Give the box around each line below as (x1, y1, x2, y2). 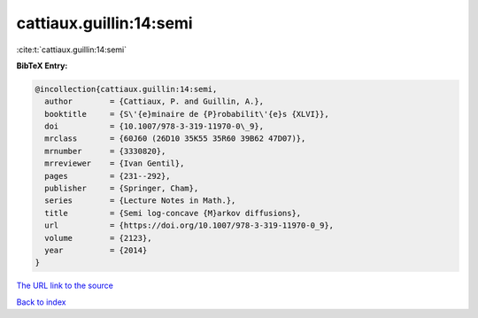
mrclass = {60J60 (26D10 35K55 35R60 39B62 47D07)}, (44, 134, 306, 143)
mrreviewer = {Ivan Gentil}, (44, 159, 185, 168)
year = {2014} (44, 245, 148, 255)
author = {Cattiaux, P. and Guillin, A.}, (44, 97, 265, 106)
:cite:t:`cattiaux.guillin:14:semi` (16, 44, 127, 55)
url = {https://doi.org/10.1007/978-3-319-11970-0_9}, (44, 221, 335, 230)
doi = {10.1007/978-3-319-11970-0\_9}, (44, 121, 265, 132)
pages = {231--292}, (44, 171, 172, 181)
